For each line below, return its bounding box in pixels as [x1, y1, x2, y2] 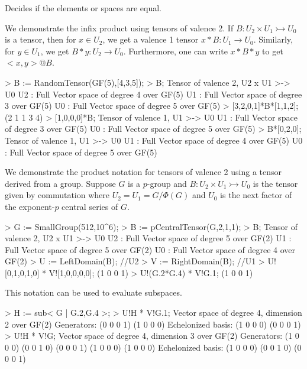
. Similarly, [253, 33, 293, 46]
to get [262, 44, 283, 57]
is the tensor [253, 177, 298, 189]
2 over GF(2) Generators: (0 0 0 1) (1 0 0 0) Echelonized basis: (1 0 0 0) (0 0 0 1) [5, 318, 301, 330]
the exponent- [5, 200, 55, 212]
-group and [147, 177, 187, 189]
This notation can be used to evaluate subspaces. [5, 286, 182, 299]
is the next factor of [220, 189, 292, 201]
